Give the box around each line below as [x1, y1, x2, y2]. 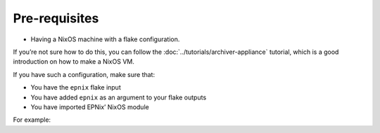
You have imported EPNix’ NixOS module [30, 102, 149, 111]
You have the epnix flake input [30, 83, 121, 92]
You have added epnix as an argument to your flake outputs [30, 93, 207, 101]
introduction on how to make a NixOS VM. [13, 57, 135, 66]
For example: [13, 115, 51, 124]
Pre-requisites [13, 10, 99, 26]
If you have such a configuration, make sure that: [13, 70, 155, 78]
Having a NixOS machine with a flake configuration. [30, 35, 180, 43]
